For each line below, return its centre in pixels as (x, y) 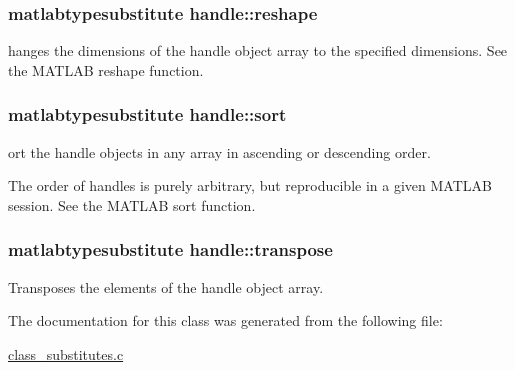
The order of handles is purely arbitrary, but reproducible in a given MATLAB (250, 185)
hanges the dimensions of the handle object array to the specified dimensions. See (258, 50)
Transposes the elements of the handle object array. (166, 286)
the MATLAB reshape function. (106, 69)
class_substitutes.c (66, 353)
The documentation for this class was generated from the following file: (225, 320)
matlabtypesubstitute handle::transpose (170, 249)
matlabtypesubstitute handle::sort (147, 114)
